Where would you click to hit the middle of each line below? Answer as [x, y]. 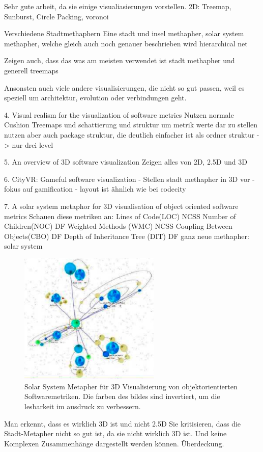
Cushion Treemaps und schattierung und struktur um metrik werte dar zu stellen [131, 125]
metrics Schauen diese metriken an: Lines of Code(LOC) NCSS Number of [120, 216]
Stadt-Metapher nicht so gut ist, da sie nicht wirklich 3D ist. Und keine [115, 433]
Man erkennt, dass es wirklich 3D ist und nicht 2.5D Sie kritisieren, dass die [123, 423]
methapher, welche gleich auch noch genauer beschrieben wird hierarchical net [126, 43]
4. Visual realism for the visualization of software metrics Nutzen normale [119, 114]
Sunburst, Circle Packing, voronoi [56, 16]
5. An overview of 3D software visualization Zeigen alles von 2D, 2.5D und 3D [126, 162]
